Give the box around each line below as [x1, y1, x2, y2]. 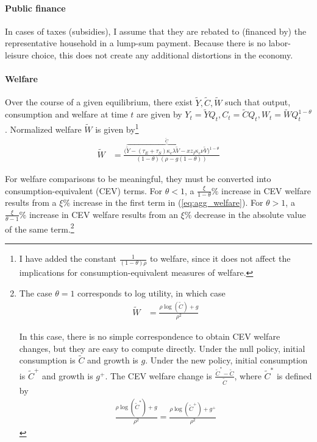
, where [234, 369, 262, 382]
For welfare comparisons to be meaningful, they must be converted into [5, 172, 271, 184]
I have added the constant [19, 252, 116, 265]
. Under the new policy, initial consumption [145, 354, 308, 367]
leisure [5, 48, 29, 61]
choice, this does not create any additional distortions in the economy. [31, 48, 293, 61]
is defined [276, 369, 312, 382]
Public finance [5, 1, 66, 14]
